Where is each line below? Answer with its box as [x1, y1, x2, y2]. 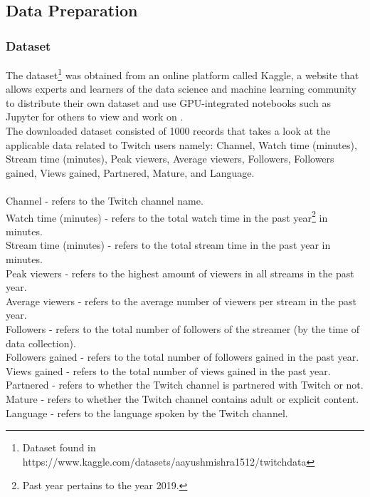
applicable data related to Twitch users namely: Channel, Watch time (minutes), [6, 137, 357, 152]
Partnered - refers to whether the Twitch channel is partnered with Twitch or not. [6, 377, 364, 392]
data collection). [6, 335, 76, 350]
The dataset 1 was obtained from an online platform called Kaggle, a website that [6, 66, 359, 82]
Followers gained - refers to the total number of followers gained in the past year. [6, 349, 359, 364]
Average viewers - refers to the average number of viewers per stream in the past [6, 293, 356, 308]
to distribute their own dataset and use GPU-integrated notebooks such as [6, 95, 332, 110]
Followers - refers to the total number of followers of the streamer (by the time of [6, 322, 359, 336]
